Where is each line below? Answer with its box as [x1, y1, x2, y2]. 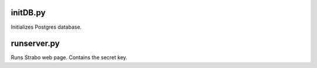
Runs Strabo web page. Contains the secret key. [11, 54, 127, 61]
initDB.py [11, 8, 46, 18]
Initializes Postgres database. [11, 23, 82, 30]
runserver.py [11, 39, 60, 49]
